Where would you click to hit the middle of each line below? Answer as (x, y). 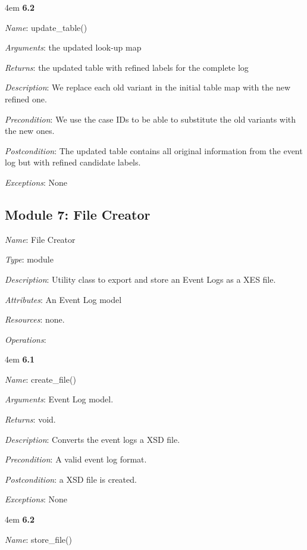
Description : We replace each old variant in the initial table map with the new (148, 87)
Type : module (29, 259)
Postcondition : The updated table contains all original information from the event (154, 150)
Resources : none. (35, 319)
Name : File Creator (40, 239)
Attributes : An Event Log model (63, 299)
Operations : (26, 339)
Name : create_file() (40, 379)
